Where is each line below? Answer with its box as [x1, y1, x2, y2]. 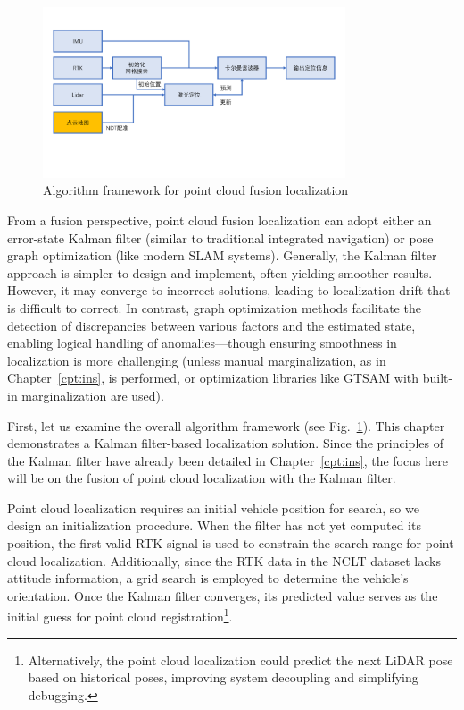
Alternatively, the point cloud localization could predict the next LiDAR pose [28, 650, 453, 669]
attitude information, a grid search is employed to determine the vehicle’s [7, 569, 409, 587]
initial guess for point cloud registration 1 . [7, 604, 233, 626]
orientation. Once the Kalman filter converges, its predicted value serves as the [7, 586, 438, 604]
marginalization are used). [21, 385, 164, 404]
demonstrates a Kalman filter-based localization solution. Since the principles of [7, 434, 443, 452]
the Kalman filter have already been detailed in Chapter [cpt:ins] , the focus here [7, 451, 448, 469]
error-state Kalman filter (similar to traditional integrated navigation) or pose [7, 228, 434, 247]
